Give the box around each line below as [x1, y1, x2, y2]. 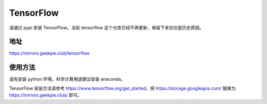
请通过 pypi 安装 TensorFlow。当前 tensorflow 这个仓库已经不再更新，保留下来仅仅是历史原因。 [9, 25, 204, 31]
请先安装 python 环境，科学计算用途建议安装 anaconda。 [9, 76, 126, 82]
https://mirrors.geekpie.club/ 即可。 [9, 92, 82, 98]
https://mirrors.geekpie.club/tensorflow [9, 50, 90, 56]
